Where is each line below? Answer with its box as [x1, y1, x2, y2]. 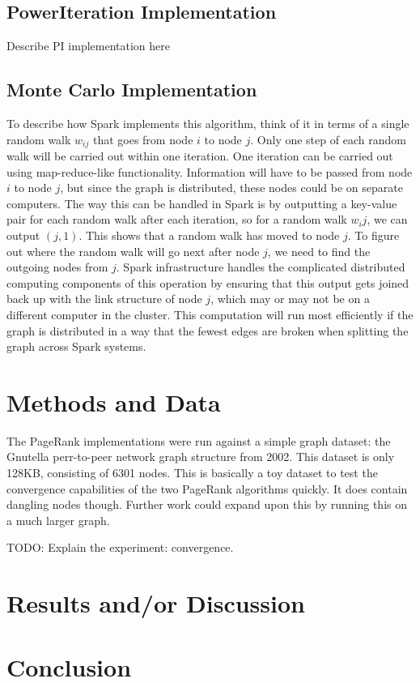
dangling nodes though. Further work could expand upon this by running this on [6, 496, 407, 513]
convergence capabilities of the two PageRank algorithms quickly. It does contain [6, 480, 408, 497]
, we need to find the [267, 242, 371, 259]
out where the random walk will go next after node [6, 242, 260, 259]
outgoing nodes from [6, 258, 108, 275]
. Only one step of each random [250, 130, 406, 147]
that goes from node [92, 130, 193, 147]
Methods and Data [6, 385, 221, 418]
